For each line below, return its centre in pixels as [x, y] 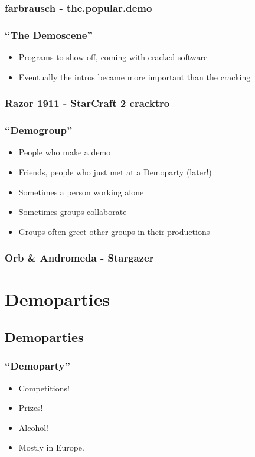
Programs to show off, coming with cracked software [113, 57]
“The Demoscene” [49, 35]
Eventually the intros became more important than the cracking [135, 76]
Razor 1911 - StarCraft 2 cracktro [87, 103]
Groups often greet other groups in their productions [114, 231]
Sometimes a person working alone [81, 192]
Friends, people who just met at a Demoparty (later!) [115, 172]
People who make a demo [65, 152]
